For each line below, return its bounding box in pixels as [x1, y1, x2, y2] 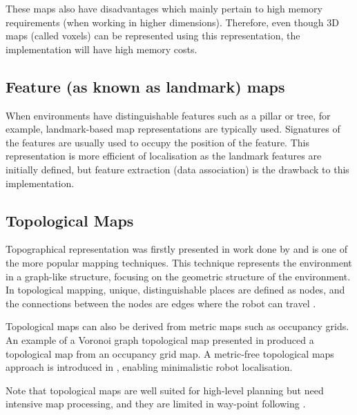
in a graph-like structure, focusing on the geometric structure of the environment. [6, 269, 351, 283]
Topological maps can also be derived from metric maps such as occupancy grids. [6, 319, 349, 334]
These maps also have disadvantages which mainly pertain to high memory [6, 1, 322, 15]
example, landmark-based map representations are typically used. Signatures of [6, 122, 340, 136]
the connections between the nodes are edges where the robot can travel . [6, 296, 316, 310]
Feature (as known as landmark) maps [6, 75, 285, 97]
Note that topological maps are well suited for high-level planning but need [6, 383, 324, 397]
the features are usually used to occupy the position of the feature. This [6, 135, 309, 149]
